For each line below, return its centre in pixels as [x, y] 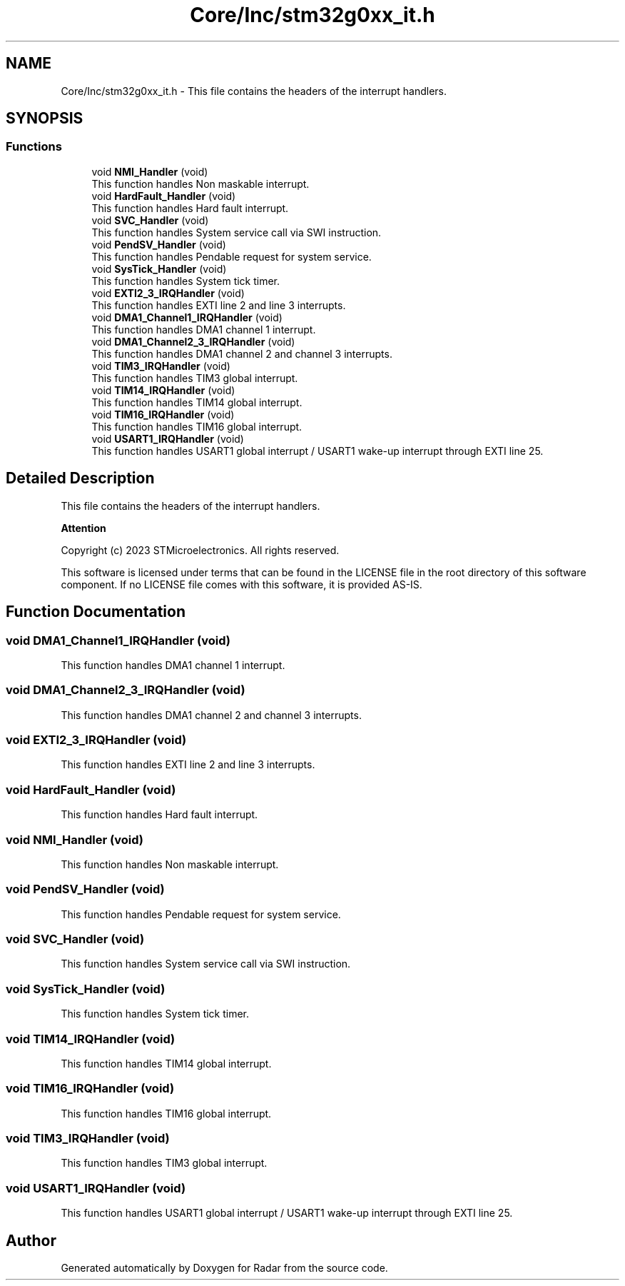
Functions [34, 147]
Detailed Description [80, 478]
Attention [83, 528]
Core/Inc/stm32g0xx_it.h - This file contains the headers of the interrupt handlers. [254, 91]
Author [31, 1240]
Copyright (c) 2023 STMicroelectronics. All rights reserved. [200, 550]
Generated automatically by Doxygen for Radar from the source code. [224, 1267]
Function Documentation [96, 612]
